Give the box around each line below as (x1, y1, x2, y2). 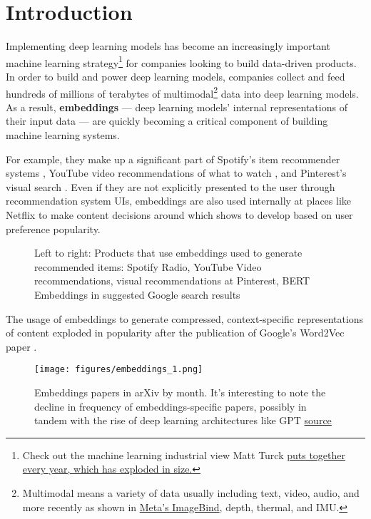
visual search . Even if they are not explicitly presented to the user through (6, 179, 335, 194)
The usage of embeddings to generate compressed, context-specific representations (6, 311, 364, 326)
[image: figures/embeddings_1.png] (34, 364, 203, 375)
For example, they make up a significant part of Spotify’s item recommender (6, 151, 340, 166)
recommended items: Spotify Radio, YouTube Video (34, 259, 262, 274)
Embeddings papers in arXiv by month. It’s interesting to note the (34, 384, 326, 399)
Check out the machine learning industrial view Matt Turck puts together (22, 447, 346, 462)
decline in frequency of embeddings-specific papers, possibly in (34, 399, 307, 413)
